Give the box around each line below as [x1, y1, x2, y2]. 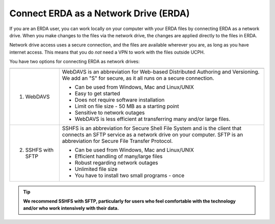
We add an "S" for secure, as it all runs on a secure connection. [62, 74, 214, 82]
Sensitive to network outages [74, 109, 145, 116]
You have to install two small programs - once [74, 171, 185, 179]
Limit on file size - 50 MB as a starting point [74, 103, 179, 110]
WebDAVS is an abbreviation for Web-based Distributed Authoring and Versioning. [62, 68, 260, 75]
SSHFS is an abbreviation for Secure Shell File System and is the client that [62, 125, 242, 132]
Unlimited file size [74, 165, 118, 172]
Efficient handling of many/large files [74, 153, 163, 160]
